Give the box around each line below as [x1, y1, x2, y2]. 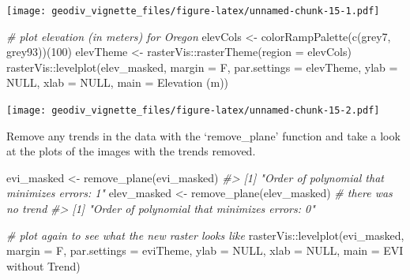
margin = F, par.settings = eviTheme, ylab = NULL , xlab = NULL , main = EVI [6, 242, 404, 259]
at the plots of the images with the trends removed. [6, 143, 256, 159]
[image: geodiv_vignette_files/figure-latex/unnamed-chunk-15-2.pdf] [6, 105, 380, 117]
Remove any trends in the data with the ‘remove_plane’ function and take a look [6, 127, 401, 144]
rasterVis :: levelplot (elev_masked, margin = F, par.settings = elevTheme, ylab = [6, 58, 398, 75]
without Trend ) [6, 257, 81, 274]
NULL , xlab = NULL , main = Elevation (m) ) [6, 74, 229, 91]
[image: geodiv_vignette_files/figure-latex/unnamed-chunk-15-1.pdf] [6, 6, 380, 17]
